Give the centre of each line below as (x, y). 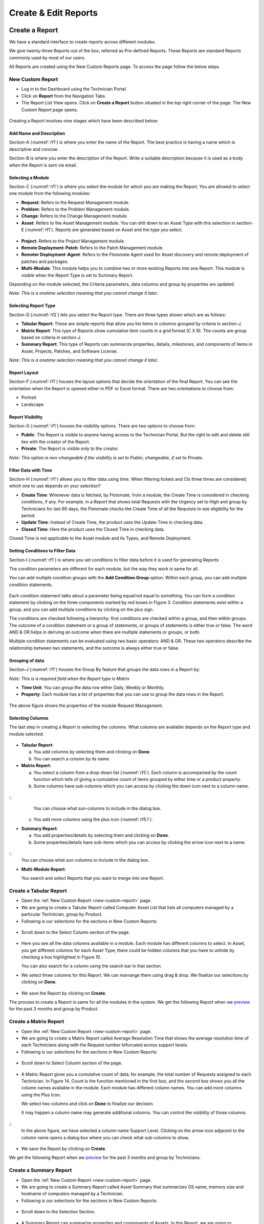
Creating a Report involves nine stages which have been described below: (84, 120)
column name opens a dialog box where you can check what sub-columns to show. (105, 1137)
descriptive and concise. (34, 149)
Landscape (33, 404)
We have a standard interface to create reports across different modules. (82, 42)
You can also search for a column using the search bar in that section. (92, 966)
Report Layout (24, 373)
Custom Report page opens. (50, 110)
